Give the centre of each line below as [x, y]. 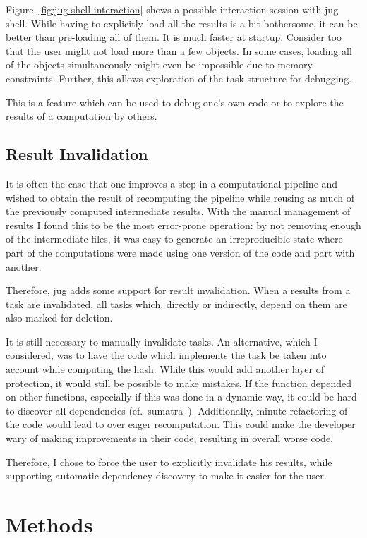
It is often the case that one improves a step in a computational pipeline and [172, 183]
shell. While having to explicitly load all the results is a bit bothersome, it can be [182, 23]
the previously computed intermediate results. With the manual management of [178, 211]
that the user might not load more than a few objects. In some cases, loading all [179, 50]
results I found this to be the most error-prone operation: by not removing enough [183, 225]
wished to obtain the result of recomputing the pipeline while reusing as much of [180, 197]
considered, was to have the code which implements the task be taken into [166, 355]
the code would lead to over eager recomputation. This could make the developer [181, 424]
